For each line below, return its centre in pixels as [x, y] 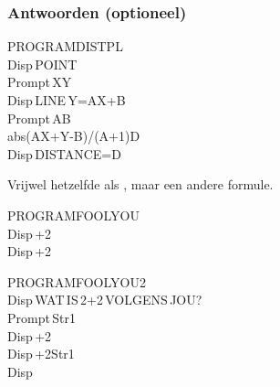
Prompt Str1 [41, 317]
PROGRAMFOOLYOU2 [77, 281]
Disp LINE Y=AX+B [67, 100]
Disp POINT [42, 64]
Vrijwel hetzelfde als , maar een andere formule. [140, 184]
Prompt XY [40, 82]
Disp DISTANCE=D [64, 153]
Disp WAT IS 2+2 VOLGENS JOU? [105, 300]
